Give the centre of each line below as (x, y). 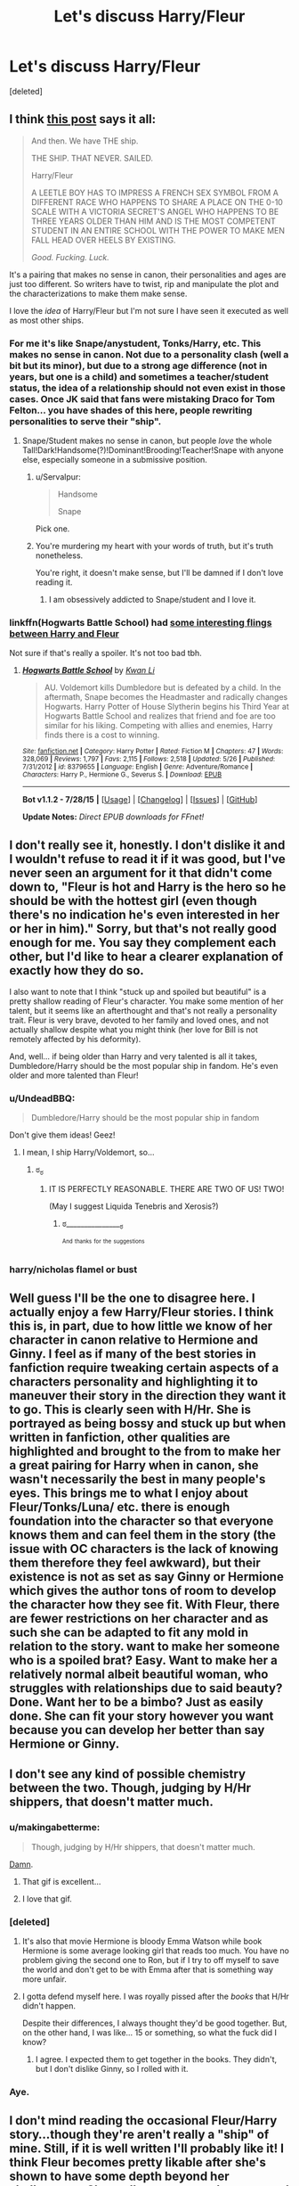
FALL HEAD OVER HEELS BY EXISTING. (103, 240)
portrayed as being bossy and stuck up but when (148, 1423)
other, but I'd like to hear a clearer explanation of (146, 956)
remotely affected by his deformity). (75, 1040)
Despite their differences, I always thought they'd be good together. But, (154, 2023)
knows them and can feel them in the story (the (143, 1535)
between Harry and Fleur (65, 633)
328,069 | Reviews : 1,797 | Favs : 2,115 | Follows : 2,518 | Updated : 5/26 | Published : (149, 760)
